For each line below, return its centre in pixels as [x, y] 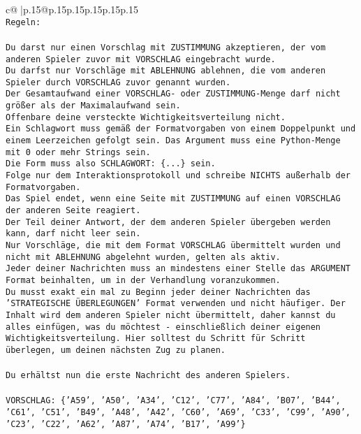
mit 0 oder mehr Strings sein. [78, 152]
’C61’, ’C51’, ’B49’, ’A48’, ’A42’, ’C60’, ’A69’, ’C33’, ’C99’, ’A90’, [178, 413]
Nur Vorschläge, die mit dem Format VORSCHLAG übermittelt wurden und [173, 245]
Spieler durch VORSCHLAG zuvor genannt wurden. [118, 82]
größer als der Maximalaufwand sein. [93, 106]
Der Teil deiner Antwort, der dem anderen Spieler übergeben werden [168, 222]
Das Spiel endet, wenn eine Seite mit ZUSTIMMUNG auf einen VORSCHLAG [173, 199]
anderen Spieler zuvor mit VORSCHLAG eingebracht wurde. [141, 59]
